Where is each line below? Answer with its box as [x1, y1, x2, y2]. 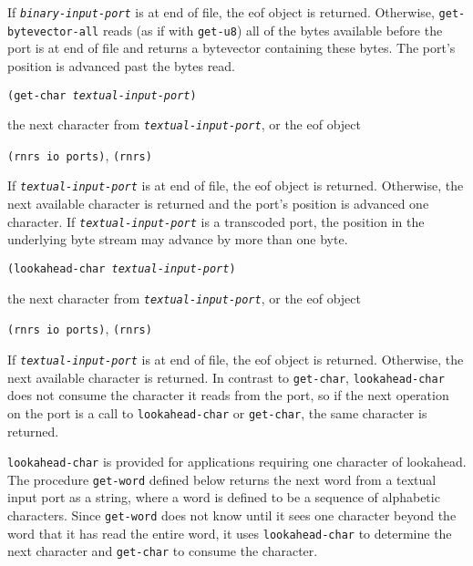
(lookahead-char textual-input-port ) [7, 262, 236, 275]
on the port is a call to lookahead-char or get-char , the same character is [7, 403, 427, 422]
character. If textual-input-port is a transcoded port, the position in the [7, 211, 425, 231]
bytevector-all [7, 25, 99, 38]
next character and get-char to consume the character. [7, 541, 318, 561]
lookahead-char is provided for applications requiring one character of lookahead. [7, 452, 467, 471]
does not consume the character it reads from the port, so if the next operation [7, 386, 449, 405]
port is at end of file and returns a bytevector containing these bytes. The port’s [7, 38, 456, 57]
